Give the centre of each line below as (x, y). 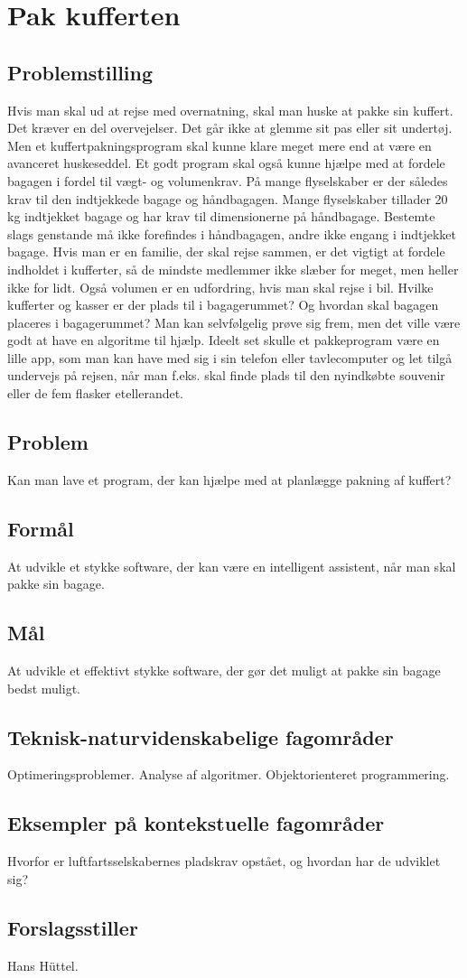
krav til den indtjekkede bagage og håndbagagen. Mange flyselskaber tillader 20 (228, 198)
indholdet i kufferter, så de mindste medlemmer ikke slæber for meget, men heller (233, 269)
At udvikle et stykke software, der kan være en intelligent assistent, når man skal (232, 566)
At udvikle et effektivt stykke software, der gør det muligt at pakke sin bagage (224, 671)
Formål (41, 528)
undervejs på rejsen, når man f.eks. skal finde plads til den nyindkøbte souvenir (226, 375)
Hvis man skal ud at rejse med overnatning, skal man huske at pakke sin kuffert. (230, 110)
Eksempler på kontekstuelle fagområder (196, 823)
